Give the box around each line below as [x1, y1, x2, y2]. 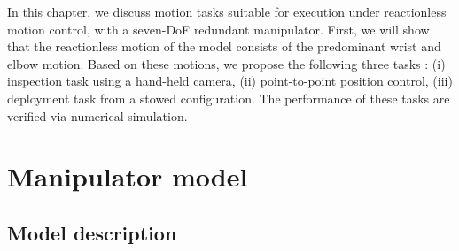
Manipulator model [7, 158, 248, 194]
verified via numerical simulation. [7, 106, 188, 125]
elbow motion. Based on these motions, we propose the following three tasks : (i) [7, 54, 446, 72]
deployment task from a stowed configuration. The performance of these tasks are [7, 88, 450, 107]
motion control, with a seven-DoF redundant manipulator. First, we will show [7, 19, 430, 38]
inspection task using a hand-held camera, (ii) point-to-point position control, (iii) [7, 72, 453, 90]
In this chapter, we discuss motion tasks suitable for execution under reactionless [7, 3, 447, 20]
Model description [7, 218, 177, 246]
